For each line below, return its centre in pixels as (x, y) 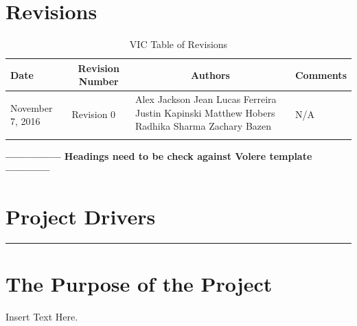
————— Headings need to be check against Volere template (159, 155)
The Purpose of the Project (139, 284)
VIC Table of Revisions (178, 44)
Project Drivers (81, 217)
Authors (210, 74)
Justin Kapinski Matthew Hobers (205, 112)
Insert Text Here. (42, 317)
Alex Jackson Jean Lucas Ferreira (206, 99)
